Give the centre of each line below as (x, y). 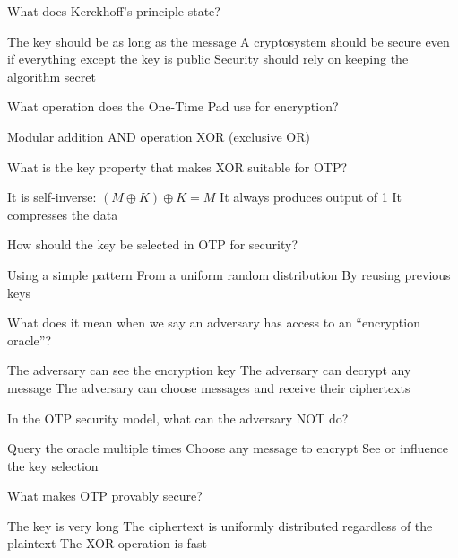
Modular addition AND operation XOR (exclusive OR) (159, 136)
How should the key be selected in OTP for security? (153, 244)
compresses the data (63, 214)
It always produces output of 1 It (311, 197)
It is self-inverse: (52, 197)
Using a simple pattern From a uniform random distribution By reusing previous (229, 274)
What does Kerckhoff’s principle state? (114, 11)
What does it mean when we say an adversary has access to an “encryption (214, 323)
